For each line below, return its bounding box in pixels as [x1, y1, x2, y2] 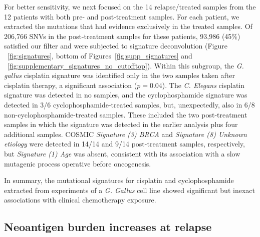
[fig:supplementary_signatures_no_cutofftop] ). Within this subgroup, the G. [8, 60, 244, 70]
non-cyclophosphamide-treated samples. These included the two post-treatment [4, 109, 247, 119]
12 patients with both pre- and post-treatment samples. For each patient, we [4, 11, 239, 21]
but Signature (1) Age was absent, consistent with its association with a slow [4, 148, 240, 158]
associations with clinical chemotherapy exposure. [4, 194, 156, 205]
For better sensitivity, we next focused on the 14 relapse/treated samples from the [4, 1, 256, 11]
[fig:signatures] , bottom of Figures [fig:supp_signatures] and [8, 50, 192, 60]
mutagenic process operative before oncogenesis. [4, 158, 151, 168]
